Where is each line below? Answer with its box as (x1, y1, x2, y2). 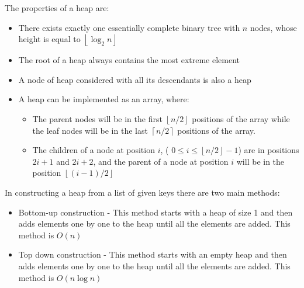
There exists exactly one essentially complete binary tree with (18, 21, 240, 33)
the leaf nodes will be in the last (32, 124, 148, 136)
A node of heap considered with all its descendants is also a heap (18, 73, 251, 85)
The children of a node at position (32, 144, 155, 156)
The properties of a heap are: (5, 2, 109, 13)
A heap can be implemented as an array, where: (18, 93, 189, 105)
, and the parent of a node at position (93, 155, 229, 167)
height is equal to (18, 33, 81, 45)
